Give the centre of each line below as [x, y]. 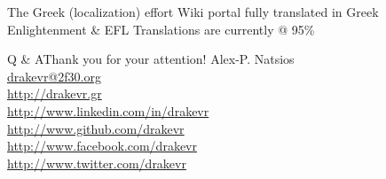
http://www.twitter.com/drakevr [97, 163]
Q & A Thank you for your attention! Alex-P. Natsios [151, 59]
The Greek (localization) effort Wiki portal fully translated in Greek [193, 12]
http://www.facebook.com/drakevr [102, 146]
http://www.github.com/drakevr [96, 128]
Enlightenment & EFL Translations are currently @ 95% [161, 29]
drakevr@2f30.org [54, 76]
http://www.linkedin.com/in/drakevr [108, 110]
